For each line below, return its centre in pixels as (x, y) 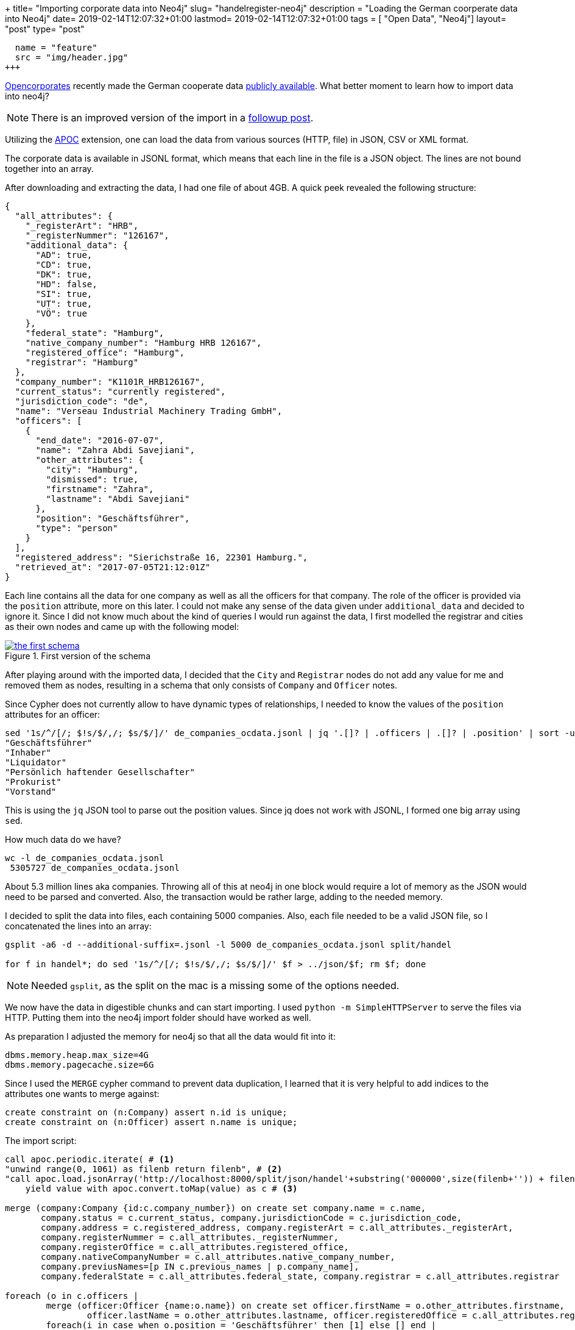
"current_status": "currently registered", (120, 391)
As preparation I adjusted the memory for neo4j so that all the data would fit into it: (170, 1036)
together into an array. (49, 169)
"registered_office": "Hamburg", (105, 352)
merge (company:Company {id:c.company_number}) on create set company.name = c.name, (216, 1208)
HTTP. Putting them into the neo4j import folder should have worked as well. (158, 1017)
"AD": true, (64, 255)
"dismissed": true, (92, 479)
